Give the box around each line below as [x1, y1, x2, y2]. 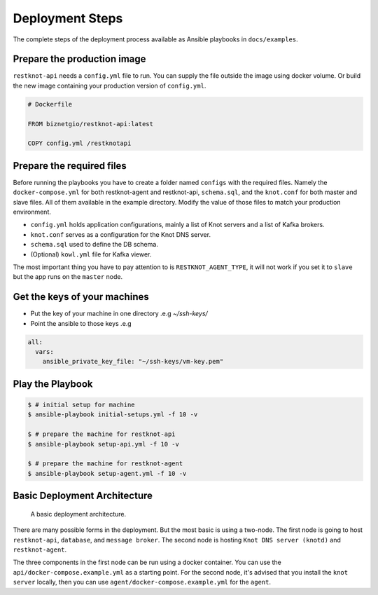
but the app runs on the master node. [13, 273, 122, 281]
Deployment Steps [13, 11, 123, 26]
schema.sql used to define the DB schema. [30, 240, 159, 249]
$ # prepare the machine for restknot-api [27, 430, 176, 438]
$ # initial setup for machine [27, 401, 136, 409]
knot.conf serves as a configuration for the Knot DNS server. [30, 230, 211, 238]
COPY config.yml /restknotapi [27, 139, 132, 147]
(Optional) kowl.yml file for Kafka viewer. [30, 249, 152, 259]
